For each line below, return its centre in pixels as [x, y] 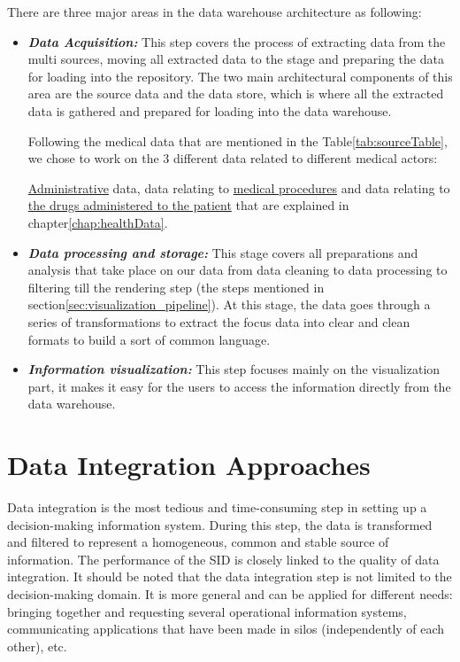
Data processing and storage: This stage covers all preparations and [223, 252]
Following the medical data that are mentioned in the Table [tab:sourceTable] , [238, 140]
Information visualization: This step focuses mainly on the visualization [234, 369]
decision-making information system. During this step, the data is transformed [220, 524]
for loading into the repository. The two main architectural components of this [240, 76]
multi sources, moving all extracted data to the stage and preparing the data [236, 59]
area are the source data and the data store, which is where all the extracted [236, 93]
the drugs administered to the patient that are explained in [188, 205]
